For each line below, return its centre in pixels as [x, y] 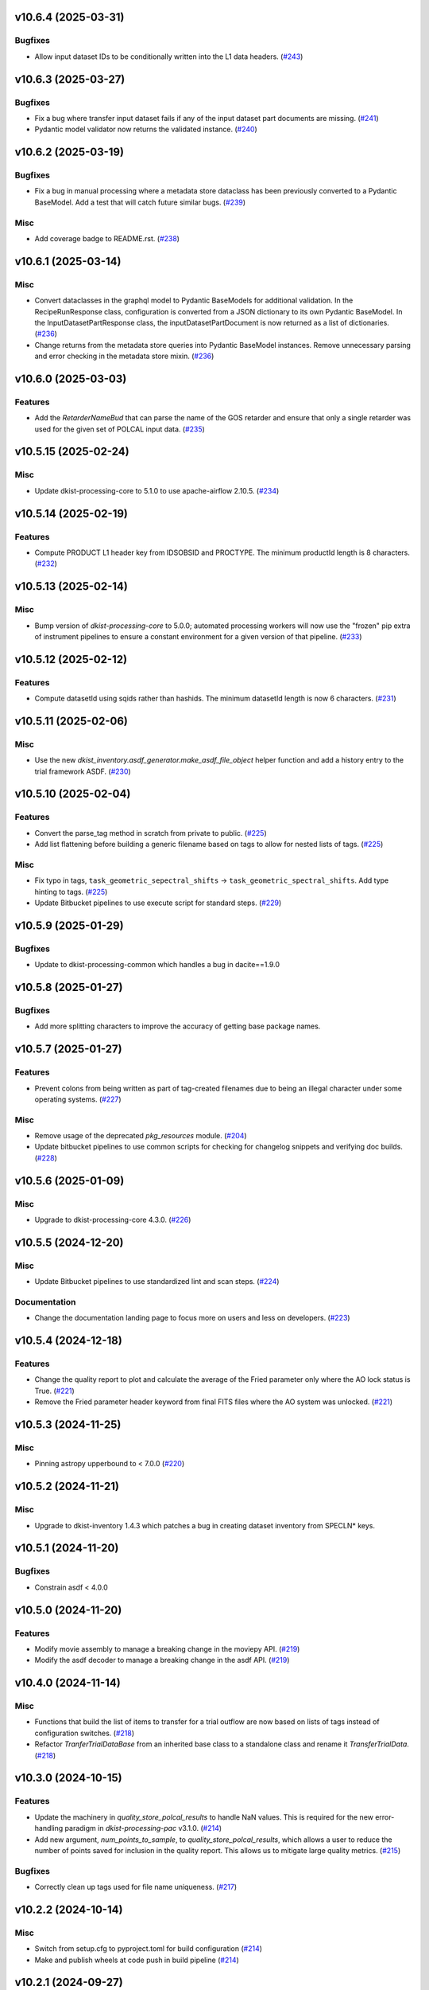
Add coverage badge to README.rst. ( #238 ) [107, 238]
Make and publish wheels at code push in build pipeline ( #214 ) [137, 1960]
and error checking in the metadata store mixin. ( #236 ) [124, 356]
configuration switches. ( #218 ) [85, 1733]
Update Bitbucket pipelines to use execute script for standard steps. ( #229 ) [158, 903]
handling [49, 1828]
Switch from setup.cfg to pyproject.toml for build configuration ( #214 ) [148, 1949]
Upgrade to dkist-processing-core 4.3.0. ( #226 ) [113, 1220]
